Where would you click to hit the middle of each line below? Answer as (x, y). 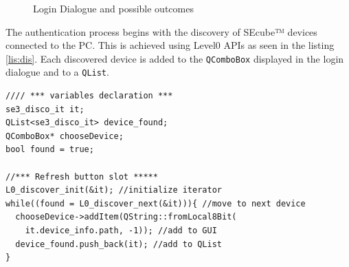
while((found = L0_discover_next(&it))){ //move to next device (156, 203)
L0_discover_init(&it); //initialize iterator (114, 190)
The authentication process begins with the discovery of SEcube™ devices (161, 31)
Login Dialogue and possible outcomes (113, 8)
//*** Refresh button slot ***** (82, 177)
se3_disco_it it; (45, 109)
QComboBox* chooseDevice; (65, 136)
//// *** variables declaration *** (89, 96)
